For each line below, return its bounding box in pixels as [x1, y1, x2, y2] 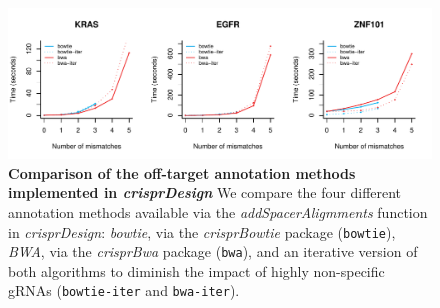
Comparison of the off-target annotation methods [8, 162, 356, 183]
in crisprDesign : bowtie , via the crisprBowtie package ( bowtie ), [8, 221, 396, 242]
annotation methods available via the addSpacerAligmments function [8, 201, 428, 222]
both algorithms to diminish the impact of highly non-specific [8, 260, 385, 281]
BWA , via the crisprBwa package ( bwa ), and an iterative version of [8, 241, 418, 262]
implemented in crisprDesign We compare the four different [8, 182, 402, 203]
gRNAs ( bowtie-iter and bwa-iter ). [8, 280, 240, 301]
